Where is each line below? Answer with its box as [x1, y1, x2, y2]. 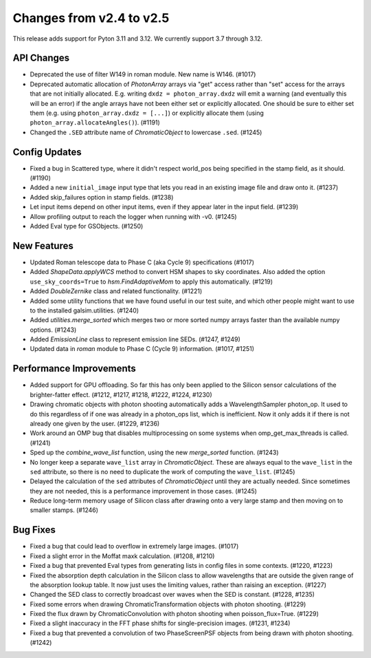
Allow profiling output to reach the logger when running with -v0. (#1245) [30, 212, 237, 220]
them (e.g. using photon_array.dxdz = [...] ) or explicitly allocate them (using [30, 109, 265, 117]
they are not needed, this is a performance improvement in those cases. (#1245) [30, 487, 258, 495]
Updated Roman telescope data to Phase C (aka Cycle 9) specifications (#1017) [30, 258, 254, 266]
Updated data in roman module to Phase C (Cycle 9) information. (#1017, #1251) [30, 345, 254, 353]
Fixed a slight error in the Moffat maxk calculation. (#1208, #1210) [30, 551, 215, 560]
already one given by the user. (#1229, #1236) [30, 419, 160, 427]
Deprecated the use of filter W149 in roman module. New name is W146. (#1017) [30, 70, 256, 78]
